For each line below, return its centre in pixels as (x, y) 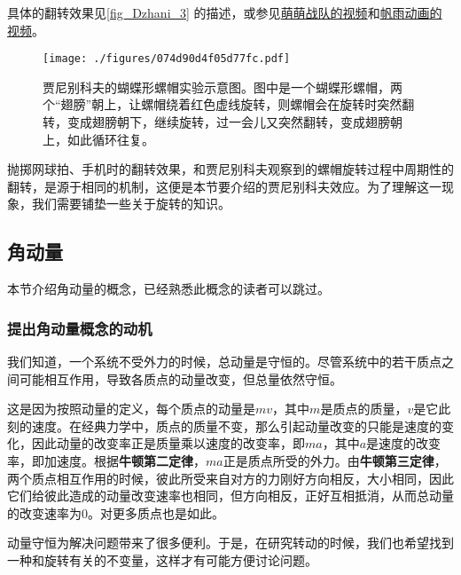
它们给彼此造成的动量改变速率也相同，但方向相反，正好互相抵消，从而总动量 (230, 496)
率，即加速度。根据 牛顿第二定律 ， (106, 460)
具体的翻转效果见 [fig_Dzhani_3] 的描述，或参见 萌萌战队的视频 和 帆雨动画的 (225, 12)
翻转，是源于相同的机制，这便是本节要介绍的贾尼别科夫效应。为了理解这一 (224, 186)
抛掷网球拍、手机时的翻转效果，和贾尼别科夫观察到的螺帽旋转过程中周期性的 (230, 169)
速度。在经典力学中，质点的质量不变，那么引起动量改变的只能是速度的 (236, 425)
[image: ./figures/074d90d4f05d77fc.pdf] (167, 59)
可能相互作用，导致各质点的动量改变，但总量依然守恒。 (180, 378)
